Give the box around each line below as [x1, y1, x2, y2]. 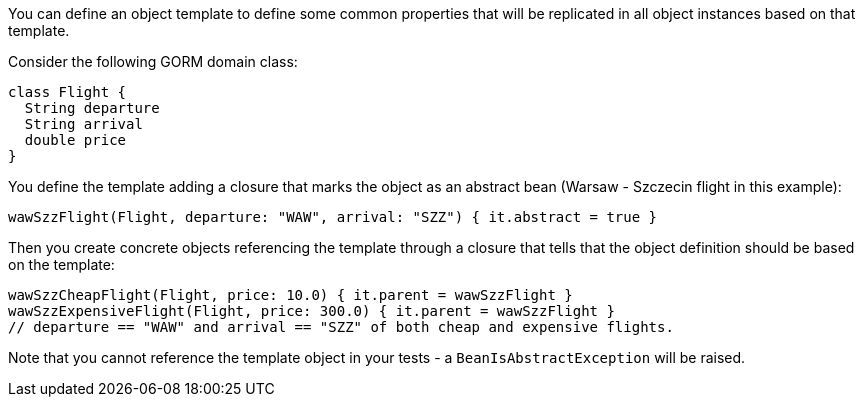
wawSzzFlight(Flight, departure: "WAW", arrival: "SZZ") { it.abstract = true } [8, 209, 658, 225]
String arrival [24, 116, 143, 132]
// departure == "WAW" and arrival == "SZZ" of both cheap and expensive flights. [8, 319, 674, 335]
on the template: [8, 256, 115, 273]
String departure [24, 100, 160, 116]
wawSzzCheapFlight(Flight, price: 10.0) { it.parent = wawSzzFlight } [8, 287, 573, 303]
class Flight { [8, 84, 127, 100]
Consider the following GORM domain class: [8, 53, 298, 70]
